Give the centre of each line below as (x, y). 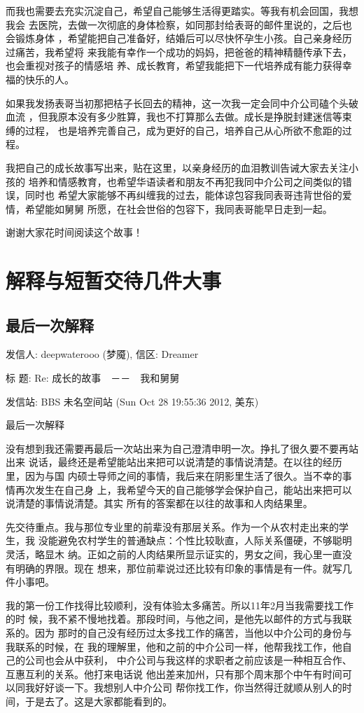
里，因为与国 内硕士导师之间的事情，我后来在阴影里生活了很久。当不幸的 (174, 476)
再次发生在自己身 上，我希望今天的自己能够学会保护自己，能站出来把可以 (183, 489)
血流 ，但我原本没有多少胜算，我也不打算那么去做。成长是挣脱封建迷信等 (174, 117)
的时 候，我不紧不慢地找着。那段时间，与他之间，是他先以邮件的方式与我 (174, 619)
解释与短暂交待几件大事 (114, 281)
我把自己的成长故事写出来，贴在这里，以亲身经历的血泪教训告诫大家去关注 (177, 167)
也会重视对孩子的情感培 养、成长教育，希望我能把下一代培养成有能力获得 (174, 65)
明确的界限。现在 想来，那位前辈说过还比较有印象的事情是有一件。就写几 (183, 568)
